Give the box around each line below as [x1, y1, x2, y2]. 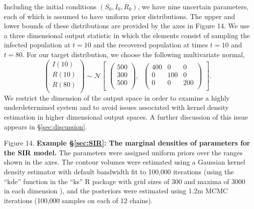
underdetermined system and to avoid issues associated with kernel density [4, 102, 229, 112]
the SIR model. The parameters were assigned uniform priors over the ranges [4, 147, 243, 157]
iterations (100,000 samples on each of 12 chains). [4, 195, 153, 205]
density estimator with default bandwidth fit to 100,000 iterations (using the [4, 166, 234, 176]
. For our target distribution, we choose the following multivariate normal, [22, 49, 245, 59]
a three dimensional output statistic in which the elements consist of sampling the [4, 30, 250, 40]
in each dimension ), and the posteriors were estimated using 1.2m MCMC [4, 186, 228, 196]
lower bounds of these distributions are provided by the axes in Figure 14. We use [4, 21, 250, 31]
